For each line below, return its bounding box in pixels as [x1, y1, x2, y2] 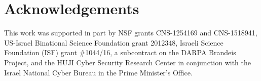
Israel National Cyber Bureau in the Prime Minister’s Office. [4, 67, 193, 77]
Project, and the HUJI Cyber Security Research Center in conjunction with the [4, 57, 251, 67]
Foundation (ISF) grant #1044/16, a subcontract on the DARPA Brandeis [4, 47, 236, 58]
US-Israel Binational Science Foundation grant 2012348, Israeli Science [4, 37, 223, 48]
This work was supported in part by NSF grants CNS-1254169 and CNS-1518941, [4, 27, 257, 38]
